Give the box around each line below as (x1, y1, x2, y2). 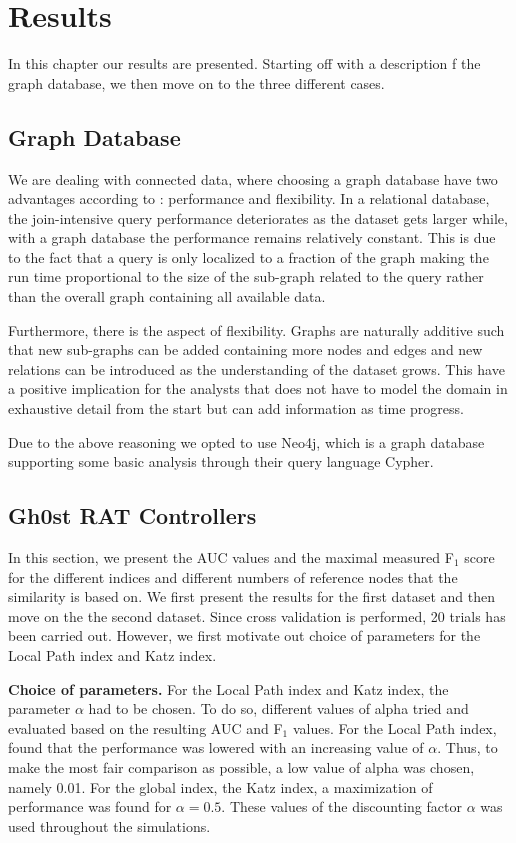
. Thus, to (437, 737, 498, 758)
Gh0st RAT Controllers (8, 500, 257, 531)
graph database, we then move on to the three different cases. (8, 72, 385, 93)
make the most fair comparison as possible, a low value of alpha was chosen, (8, 756, 475, 777)
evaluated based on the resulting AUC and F (8, 717, 283, 738)
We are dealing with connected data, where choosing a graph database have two (8, 168, 498, 189)
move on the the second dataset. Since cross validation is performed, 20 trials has (8, 605, 506, 626)
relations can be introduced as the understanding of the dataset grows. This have (8, 358, 505, 379)
